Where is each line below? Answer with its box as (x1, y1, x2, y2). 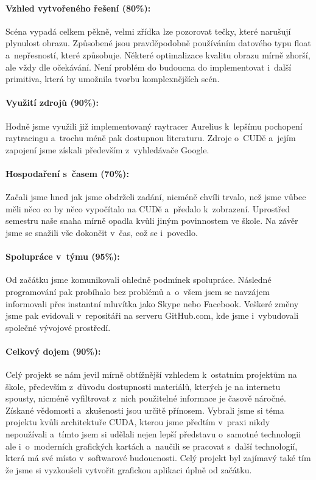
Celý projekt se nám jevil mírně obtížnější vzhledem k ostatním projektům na (5, 368, 297, 381)
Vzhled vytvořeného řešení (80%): (5, 1, 151, 14)
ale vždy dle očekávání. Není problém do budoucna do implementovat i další (5, 60, 292, 73)
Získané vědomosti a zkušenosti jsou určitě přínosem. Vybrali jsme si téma (5, 403, 284, 416)
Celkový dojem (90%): (5, 344, 101, 357)
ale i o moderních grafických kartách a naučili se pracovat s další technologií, (5, 439, 298, 452)
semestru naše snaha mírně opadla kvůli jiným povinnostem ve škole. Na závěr (5, 214, 298, 227)
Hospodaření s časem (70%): (5, 167, 129, 179)
